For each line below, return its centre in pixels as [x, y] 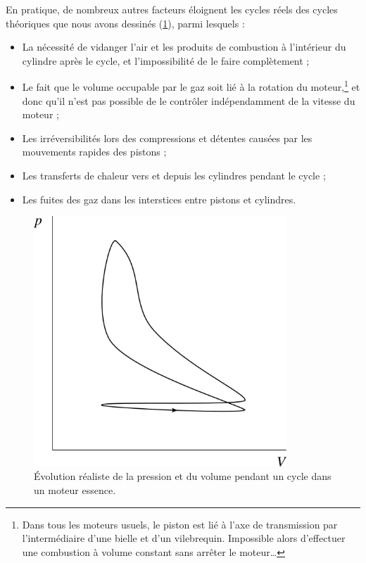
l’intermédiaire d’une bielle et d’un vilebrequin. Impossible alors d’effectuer [184, 538]
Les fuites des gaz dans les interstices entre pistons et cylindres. [159, 199]
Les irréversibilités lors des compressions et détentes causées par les [167, 138]
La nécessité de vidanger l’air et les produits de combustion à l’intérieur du [184, 47]
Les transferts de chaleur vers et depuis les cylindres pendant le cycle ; [174, 175]
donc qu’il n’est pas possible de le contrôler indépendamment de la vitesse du [189, 100]
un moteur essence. [75, 489]
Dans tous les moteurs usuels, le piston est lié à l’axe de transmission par [180, 524]
